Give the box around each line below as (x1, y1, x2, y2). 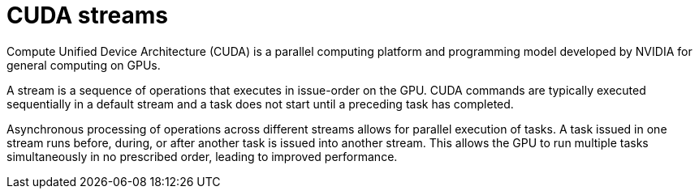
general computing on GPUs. (6, 57, 161, 72)
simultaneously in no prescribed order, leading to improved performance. (6, 149, 398, 163)
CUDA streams (6, 2, 168, 29)
